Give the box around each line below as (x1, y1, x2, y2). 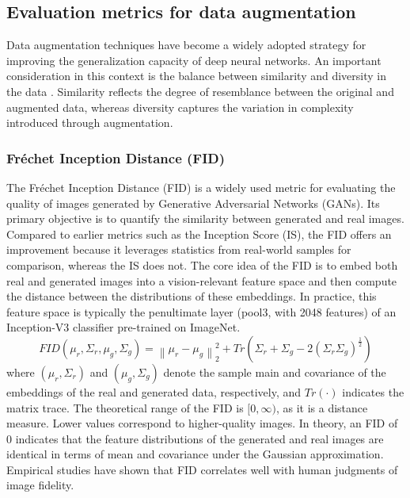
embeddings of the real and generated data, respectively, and (6, 383, 302, 400)
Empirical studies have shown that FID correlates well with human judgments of (6, 461, 398, 477)
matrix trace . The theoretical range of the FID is (6, 399, 244, 416)
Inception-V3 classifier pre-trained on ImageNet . (6, 319, 241, 335)
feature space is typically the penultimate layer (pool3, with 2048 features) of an (6, 303, 397, 320)
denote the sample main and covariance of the (163, 363, 386, 380)
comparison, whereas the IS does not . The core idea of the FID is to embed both (6, 256, 398, 273)
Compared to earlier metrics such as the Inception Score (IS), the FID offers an (6, 225, 392, 242)
